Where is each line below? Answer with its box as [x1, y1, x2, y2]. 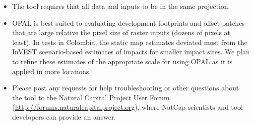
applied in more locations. [12, 66, 91, 76]
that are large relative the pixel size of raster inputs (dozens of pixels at [12, 27, 231, 38]
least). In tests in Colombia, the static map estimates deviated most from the [12, 37, 248, 47]
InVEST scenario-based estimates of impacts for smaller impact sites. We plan [12, 46, 250, 57]
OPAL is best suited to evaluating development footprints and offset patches [12, 17, 245, 28]
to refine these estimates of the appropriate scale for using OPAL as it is [12, 56, 233, 66]
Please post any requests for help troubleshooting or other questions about [12, 83, 239, 93]
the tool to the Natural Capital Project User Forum [12, 92, 170, 102]
